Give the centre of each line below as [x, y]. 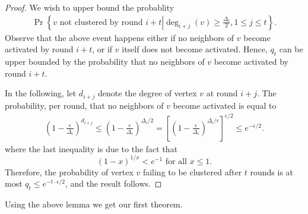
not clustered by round [101, 22]
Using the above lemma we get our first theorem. [94, 204]
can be [291, 49]
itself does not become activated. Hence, [195, 49]
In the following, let [41, 93]
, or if [102, 49]
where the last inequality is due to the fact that [91, 148]
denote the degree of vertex [147, 93]
